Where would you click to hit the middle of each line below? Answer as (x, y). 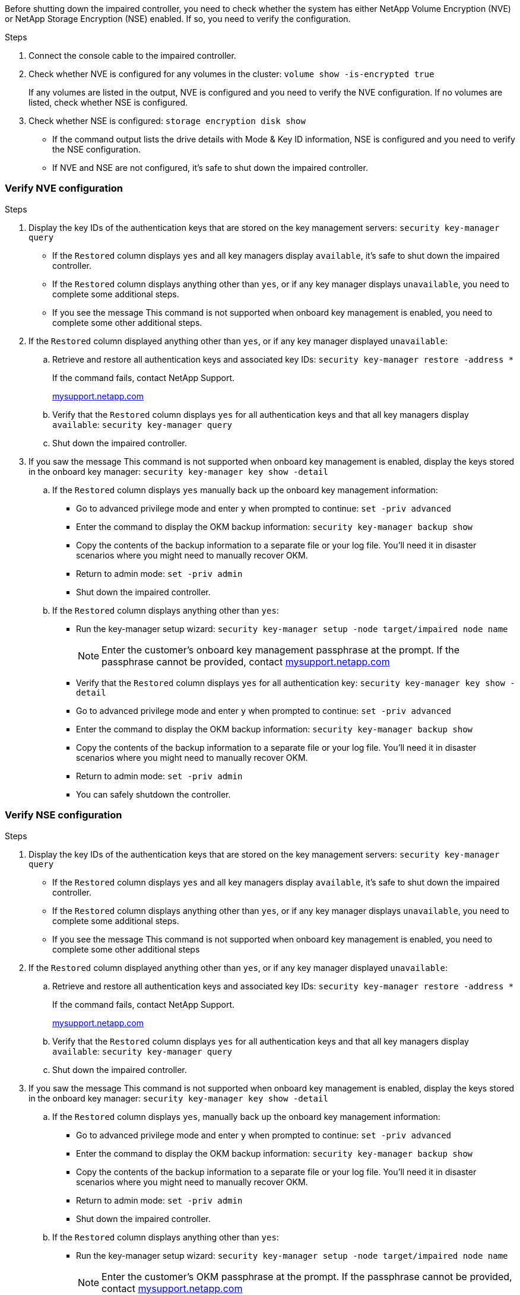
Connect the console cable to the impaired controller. (132, 55)
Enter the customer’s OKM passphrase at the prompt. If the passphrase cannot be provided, (307, 1276)
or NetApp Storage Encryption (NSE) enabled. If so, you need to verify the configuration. (178, 19)
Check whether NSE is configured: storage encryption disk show (167, 121)
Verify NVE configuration (64, 188)
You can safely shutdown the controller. (153, 794)
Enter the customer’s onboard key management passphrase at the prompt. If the (281, 650)
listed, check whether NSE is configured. (108, 102)
